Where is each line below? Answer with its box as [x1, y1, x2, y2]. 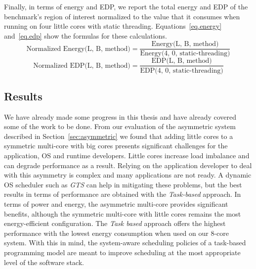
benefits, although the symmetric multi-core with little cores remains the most [4, 208, 241, 219]
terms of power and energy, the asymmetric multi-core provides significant [4, 199, 228, 209]
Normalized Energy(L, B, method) [26, 45, 130, 52]
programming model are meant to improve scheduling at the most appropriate [4, 247, 241, 258]
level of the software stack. [4, 257, 84, 267]
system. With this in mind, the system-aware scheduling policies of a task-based [4, 237, 246, 248]
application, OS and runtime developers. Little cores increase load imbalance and [4, 150, 250, 161]
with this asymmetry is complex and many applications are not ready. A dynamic [4, 170, 252, 180]
